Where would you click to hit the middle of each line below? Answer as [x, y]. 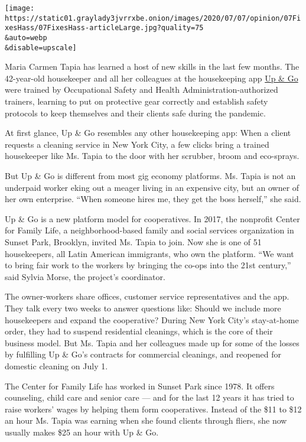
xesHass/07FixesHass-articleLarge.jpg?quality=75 [104, 28]
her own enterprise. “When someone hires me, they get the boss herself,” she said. [153, 199]
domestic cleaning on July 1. [56, 365]
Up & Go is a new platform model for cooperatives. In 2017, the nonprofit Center [152, 218]
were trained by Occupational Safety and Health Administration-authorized [141, 90]
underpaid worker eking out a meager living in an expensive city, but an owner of [152, 187]
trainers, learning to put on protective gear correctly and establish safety [136, 101]
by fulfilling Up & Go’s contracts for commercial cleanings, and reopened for [143, 354]
